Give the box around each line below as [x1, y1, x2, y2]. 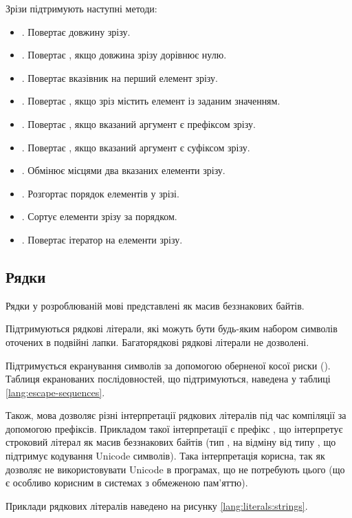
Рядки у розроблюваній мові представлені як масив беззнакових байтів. [5, 298, 305, 312]
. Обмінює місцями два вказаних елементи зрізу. [21, 163, 225, 177]
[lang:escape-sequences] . [5, 385, 105, 399]
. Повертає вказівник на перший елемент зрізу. [21, 70, 218, 85]
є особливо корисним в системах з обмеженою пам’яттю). [5, 475, 248, 490]
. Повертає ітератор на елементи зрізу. [21, 232, 183, 246]
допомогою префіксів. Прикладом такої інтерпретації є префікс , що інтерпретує [5, 421, 343, 435]
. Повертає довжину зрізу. [21, 24, 131, 39]
